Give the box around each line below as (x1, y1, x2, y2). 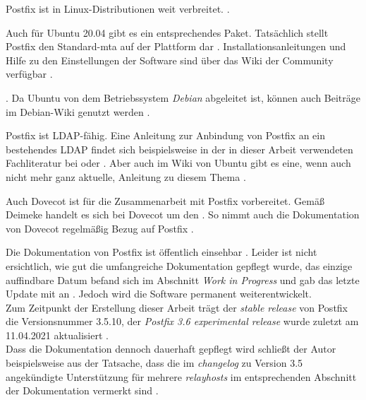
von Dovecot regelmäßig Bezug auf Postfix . (6, 220, 194, 235)
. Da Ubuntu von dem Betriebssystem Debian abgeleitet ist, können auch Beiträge (6, 90, 360, 105)
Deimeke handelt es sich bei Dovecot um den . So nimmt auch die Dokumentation (6, 207, 360, 222)
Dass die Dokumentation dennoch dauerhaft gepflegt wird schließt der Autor (6, 341, 336, 356)
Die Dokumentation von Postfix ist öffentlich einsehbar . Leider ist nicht (6, 245, 317, 259)
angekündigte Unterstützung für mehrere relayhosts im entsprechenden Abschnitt (6, 369, 357, 384)
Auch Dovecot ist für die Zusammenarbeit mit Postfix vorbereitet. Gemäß (6, 193, 324, 208)
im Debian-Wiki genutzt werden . (6, 104, 150, 119)
